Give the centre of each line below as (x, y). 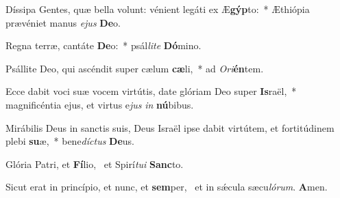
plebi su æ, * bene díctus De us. (70, 141)
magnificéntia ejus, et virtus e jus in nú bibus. (100, 104)
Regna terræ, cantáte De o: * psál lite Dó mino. (104, 45)
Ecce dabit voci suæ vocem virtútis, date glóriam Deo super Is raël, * (151, 91)
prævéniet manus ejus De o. (63, 22)
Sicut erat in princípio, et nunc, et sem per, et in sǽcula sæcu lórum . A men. (167, 187)
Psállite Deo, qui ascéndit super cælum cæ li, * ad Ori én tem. (135, 68)
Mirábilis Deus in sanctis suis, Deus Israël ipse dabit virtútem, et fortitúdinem (170, 127)
